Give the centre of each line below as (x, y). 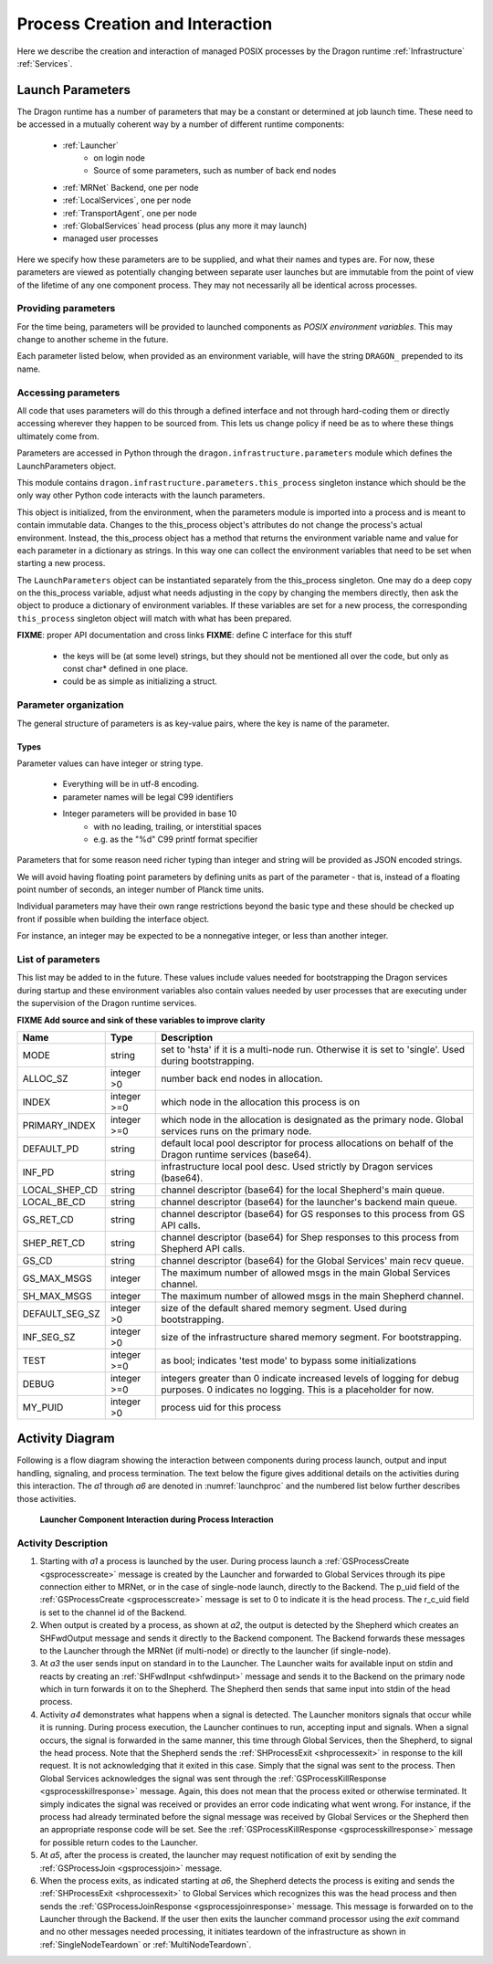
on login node (119, 158)
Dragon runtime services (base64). (236, 1154)
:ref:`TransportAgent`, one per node (130, 213)
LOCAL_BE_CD (54, 1202)
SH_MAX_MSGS (57, 1296)
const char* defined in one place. (126, 669)
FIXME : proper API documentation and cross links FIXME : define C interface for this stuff (184, 635)
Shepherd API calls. (203, 1248)
